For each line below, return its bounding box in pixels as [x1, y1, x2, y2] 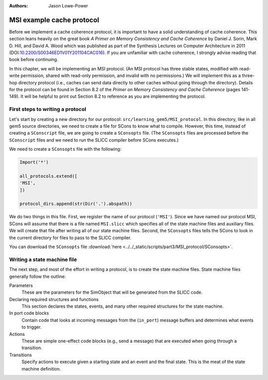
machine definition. [21, 366, 61, 372]
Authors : [9, 3, 28, 8]
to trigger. [21, 324, 42, 330]
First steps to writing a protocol [9, 106, 86, 113]
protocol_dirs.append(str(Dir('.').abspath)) [19, 201, 133, 207]
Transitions [9, 352, 32, 358]
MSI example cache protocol [9, 15, 99, 24]
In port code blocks [9, 310, 49, 316]
